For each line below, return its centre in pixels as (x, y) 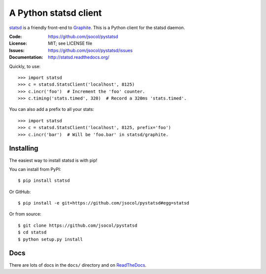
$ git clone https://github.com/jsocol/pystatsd (78, 225)
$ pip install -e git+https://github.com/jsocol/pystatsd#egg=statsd (104, 203)
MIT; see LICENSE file (70, 43)
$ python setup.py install (50, 239)
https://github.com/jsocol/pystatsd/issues (90, 50)
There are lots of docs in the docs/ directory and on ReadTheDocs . (78, 265)
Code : (16, 36)
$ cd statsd (32, 232)
